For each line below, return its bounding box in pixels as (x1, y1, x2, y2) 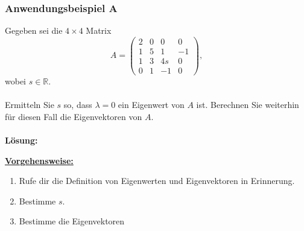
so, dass (63, 98, 92, 111)
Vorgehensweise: (5, 154, 74, 166)
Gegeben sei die (5, 24, 63, 37)
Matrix (86, 24, 112, 37)
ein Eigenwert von (118, 98, 185, 111)
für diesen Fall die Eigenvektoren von (5, 110, 142, 122)
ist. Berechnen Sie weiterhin (196, 98, 299, 111)
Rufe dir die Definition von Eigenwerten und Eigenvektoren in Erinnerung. (19, 174, 295, 187)
